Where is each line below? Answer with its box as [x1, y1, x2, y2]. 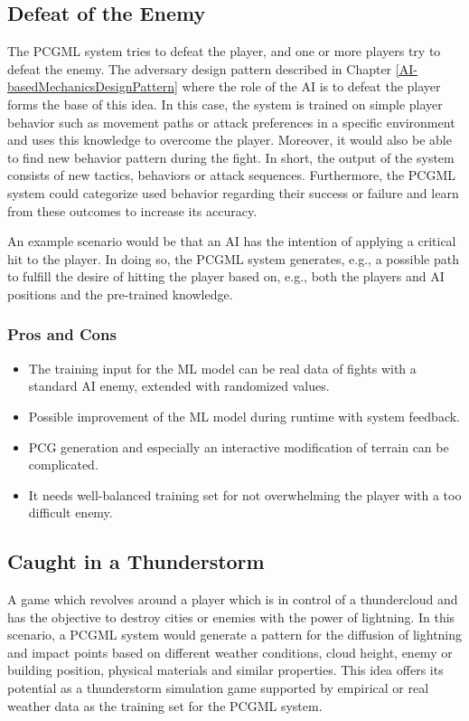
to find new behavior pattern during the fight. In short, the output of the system [7, 147, 455, 166]
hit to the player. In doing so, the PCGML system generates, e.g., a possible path [7, 249, 459, 268]
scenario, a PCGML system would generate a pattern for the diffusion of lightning [7, 625, 463, 644]
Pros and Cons [7, 323, 117, 346]
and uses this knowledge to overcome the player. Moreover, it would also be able [7, 130, 452, 149]
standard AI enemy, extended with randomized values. [28, 376, 330, 395]
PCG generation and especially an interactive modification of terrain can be [28, 437, 449, 456]
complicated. [28, 455, 98, 474]
